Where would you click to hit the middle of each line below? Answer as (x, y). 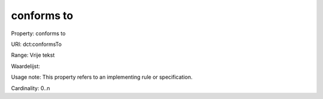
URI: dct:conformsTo (36, 44)
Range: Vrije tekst (33, 55)
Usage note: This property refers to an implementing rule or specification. (102, 77)
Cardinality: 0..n (31, 88)
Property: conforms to (38, 33)
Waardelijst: (25, 66)
